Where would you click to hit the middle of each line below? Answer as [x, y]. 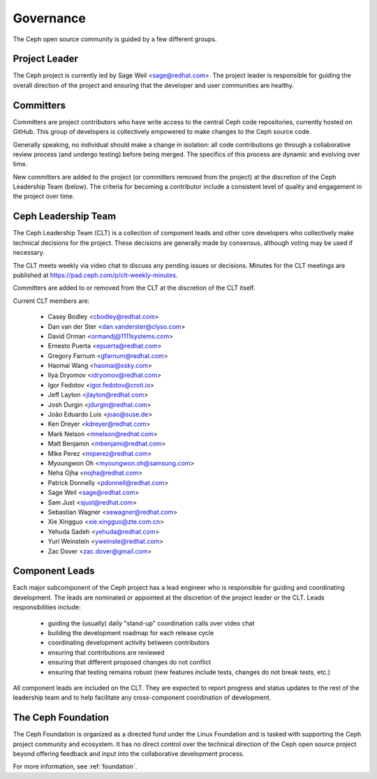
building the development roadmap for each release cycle [131, 632]
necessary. [29, 253]
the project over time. [44, 196]
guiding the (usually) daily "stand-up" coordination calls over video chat [151, 623]
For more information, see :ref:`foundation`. [75, 766]
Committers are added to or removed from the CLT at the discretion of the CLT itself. [134, 288]
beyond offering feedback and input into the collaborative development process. [128, 754]
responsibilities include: [47, 607]
